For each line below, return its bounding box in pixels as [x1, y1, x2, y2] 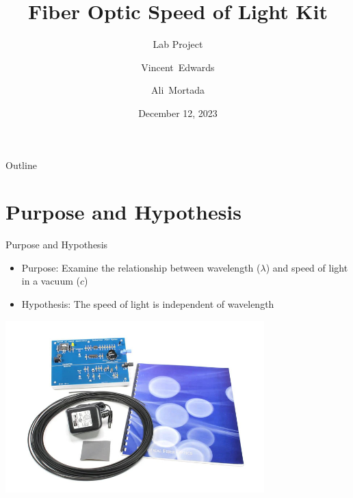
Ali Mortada [151, 83, 205, 97]
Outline [5, 157, 37, 172]
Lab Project [153, 37, 203, 51]
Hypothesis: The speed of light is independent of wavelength [21, 297, 274, 311]
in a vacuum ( [21, 274, 80, 288]
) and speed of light [265, 260, 348, 274]
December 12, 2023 [138, 105, 218, 120]
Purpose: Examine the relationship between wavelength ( [21, 260, 261, 274]
